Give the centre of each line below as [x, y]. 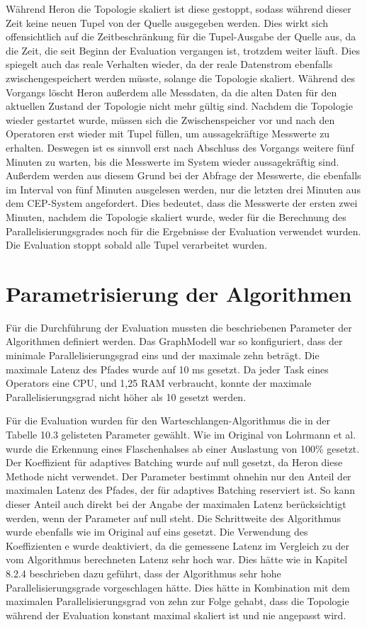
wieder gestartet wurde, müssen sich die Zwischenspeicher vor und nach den [170, 119]
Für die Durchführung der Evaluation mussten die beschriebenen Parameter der [179, 327]
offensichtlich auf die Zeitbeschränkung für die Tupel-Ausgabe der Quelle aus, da [181, 36]
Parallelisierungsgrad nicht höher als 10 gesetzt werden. [126, 396]
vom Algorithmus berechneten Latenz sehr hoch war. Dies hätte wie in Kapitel [177, 559]
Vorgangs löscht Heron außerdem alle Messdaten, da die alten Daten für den [171, 92]
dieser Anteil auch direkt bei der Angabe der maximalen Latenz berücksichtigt [176, 503]
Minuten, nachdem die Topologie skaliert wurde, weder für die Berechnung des [176, 216]
